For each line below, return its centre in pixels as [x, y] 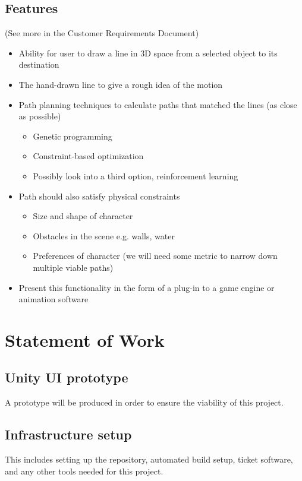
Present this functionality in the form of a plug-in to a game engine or [147, 287]
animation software [54, 299]
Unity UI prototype [67, 377]
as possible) [40, 116]
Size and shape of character [83, 216]
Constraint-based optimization [88, 156]
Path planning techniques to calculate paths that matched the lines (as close [158, 104]
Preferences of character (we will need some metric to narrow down [155, 256]
